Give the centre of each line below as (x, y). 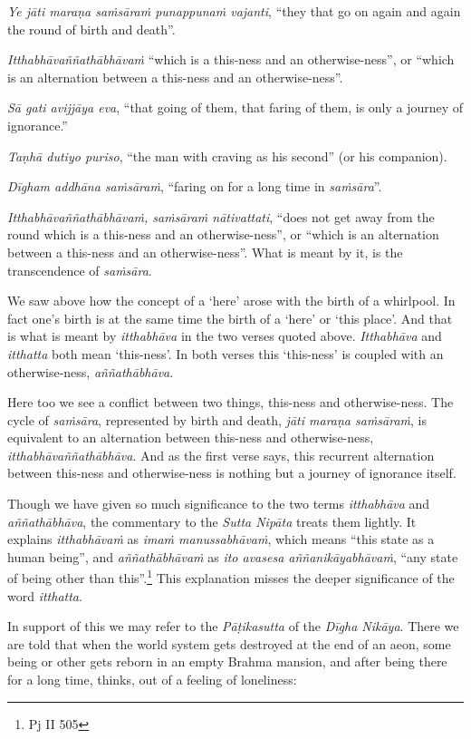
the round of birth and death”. (91, 29)
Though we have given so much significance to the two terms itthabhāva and (219, 504)
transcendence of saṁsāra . (80, 270)
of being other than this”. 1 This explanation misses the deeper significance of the (231, 577)
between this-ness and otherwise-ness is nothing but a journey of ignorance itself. (232, 473)
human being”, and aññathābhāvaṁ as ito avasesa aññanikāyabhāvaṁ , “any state (233, 556)
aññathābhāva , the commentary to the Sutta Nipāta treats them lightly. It (212, 521)
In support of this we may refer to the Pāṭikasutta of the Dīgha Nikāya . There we (233, 626)
